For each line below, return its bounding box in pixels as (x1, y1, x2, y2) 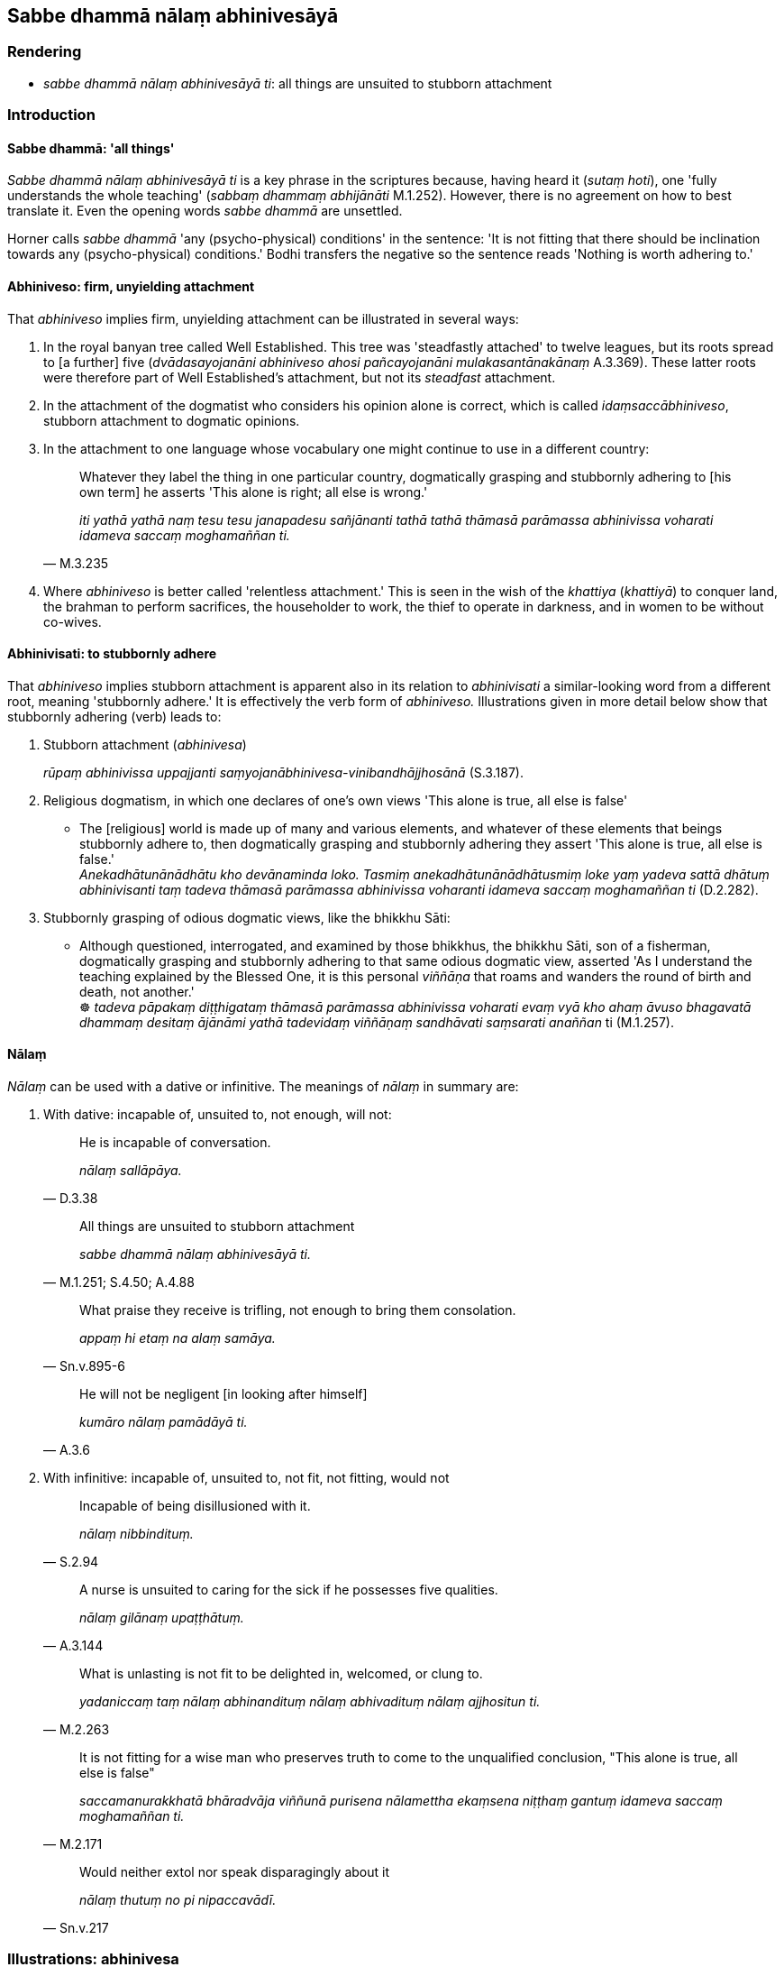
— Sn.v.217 (43, 1920, 109, 1936)
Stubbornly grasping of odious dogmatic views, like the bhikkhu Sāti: (43, 909, 451, 925)
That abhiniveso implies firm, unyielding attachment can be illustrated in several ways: (7, 310, 519, 326)
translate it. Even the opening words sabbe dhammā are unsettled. (7, 203, 403, 219)
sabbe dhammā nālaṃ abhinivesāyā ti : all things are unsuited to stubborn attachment (43, 75, 552, 91)
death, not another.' (79, 983, 195, 999)
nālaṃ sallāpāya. (79, 1163, 182, 1179)
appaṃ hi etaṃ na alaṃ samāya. (79, 1330, 276, 1347)
